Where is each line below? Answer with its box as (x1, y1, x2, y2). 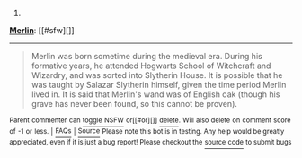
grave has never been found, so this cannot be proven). (31, 99, 238, 109)
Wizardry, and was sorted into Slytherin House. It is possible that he (31, 70, 283, 80)
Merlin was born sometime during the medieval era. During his (31, 51, 262, 61)
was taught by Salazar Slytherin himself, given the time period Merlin (31, 80, 287, 90)
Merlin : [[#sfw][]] (9, 25, 75, 35)
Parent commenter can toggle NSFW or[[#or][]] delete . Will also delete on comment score (9, 116, 291, 125)
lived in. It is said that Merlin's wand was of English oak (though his (31, 89, 280, 100)
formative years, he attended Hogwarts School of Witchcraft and (31, 60, 271, 71)
